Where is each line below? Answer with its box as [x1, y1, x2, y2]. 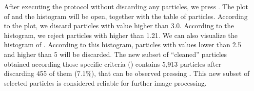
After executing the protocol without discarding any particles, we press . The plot [4, 1, 249, 11]
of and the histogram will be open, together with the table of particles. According [4, 11, 248, 21]
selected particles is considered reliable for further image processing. [4, 77, 207, 88]
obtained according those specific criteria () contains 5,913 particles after [4, 58, 221, 69]
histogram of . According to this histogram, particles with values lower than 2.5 [4, 39, 241, 50]
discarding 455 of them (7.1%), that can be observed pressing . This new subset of [4, 68, 250, 78]
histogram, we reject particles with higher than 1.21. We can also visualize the [4, 30, 238, 40]
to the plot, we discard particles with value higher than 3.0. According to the [4, 20, 234, 31]
